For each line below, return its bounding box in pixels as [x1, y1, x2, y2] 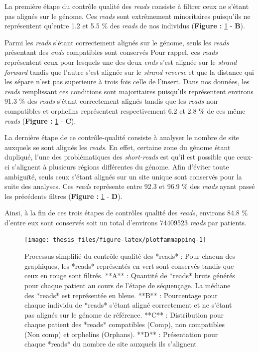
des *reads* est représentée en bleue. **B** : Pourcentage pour [24, 290, 218, 300]
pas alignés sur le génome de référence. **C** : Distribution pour [24, 309, 224, 320]
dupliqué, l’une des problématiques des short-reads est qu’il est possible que [4, 152, 235, 162]
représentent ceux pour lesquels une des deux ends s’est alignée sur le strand [4, 56, 237, 67]
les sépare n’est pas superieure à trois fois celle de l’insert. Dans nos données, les [4, 76, 250, 87]
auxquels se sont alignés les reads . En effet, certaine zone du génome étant [4, 142, 231, 152]
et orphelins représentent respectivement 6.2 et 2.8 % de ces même [43, 105, 246, 116]
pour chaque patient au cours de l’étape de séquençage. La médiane [24, 280, 231, 290]
